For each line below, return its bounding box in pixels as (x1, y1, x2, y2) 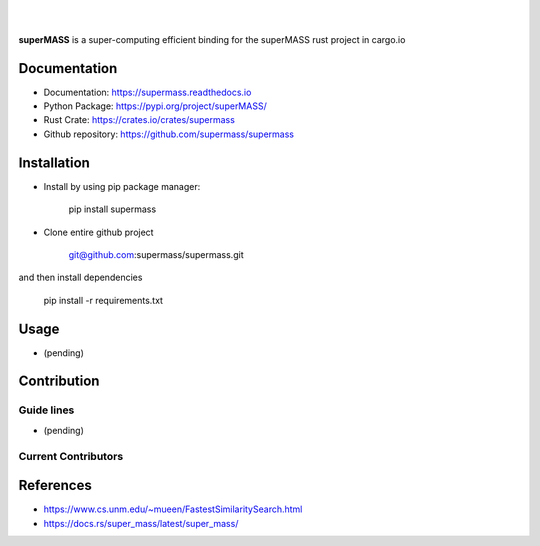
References (18, 477, 92, 494)
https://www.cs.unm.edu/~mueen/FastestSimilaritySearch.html (43, 503, 303, 515)
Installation (18, 154, 90, 171)
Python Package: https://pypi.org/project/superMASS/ (43, 100, 267, 112)
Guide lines (18, 403, 75, 417)
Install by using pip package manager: (43, 180, 201, 192)
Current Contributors (18, 449, 124, 463)
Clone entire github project (43, 226, 154, 238)
